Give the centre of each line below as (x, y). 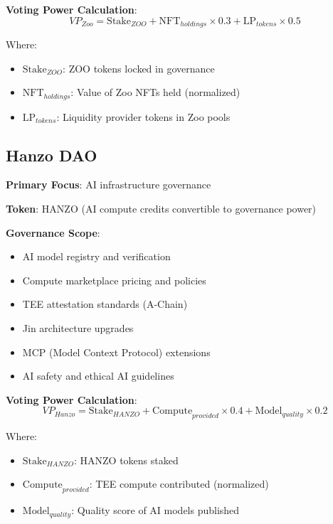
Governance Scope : (53, 232)
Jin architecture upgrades (78, 328)
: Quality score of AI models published (155, 510)
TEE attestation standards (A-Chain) (105, 304)
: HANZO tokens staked (126, 460)
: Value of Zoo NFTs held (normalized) (155, 92)
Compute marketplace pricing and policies (114, 280)
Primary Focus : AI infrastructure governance (109, 185)
